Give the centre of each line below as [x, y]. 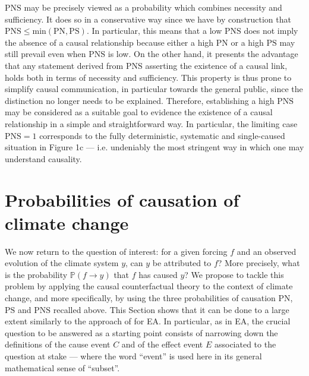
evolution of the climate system [62, 263]
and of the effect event [162, 344]
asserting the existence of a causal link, [216, 65]
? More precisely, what [259, 263]
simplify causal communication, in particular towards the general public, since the [154, 89]
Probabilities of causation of [122, 199]
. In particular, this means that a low [154, 31]
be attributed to [182, 263]
